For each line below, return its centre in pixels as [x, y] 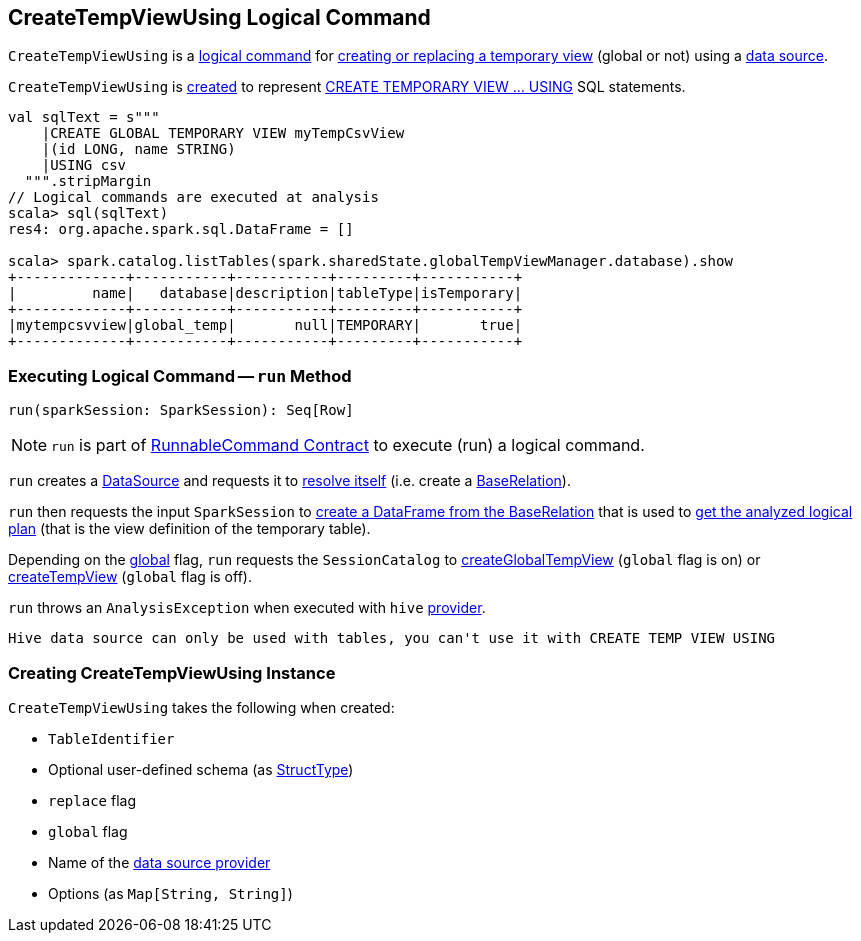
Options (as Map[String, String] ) [170, 893]
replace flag [92, 800]
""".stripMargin [88, 181]
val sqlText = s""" [84, 117]
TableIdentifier [111, 738]
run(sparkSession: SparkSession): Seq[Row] [181, 410]
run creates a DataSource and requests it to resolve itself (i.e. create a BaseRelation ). [289, 481]
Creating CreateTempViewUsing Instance [172, 672]
